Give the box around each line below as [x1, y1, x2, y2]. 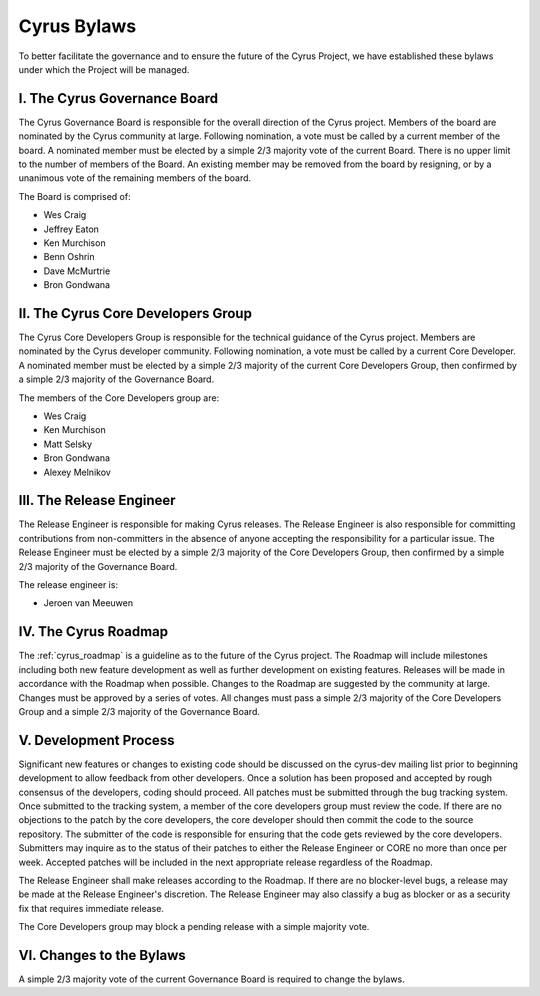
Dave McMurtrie [43, 265, 111, 277]
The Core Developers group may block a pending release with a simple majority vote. [18, 921, 370, 933]
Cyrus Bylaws [18, 15, 137, 37]
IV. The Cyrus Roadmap [18, 623, 169, 640]
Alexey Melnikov [43, 466, 112, 478]
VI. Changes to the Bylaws [18, 946, 187, 964]
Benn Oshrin [43, 251, 95, 263]
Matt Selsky [43, 438, 93, 450]
